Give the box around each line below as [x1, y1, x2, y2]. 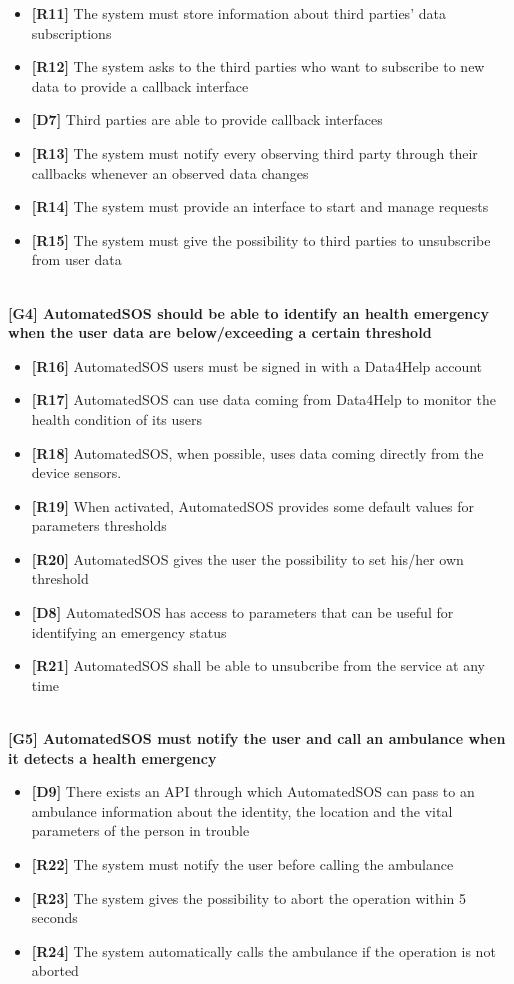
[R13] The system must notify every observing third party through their [31, 142, 478, 163]
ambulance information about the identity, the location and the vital [31, 800, 453, 821]
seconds [31, 907, 78, 928]
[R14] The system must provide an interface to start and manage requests [31, 196, 489, 217]
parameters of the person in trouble [31, 820, 250, 841]
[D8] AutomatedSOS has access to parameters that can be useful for [31, 602, 454, 623]
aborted [31, 960, 79, 981]
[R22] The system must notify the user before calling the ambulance [31, 854, 454, 874]
